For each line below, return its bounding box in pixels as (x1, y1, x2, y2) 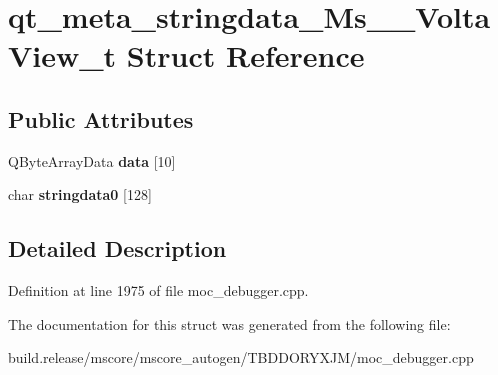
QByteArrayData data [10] (8, 150, 176, 171)
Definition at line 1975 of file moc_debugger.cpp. (8, 280, 309, 301)
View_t (8, 35, 117, 76)
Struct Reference (126, 35, 365, 76)
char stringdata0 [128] (8, 184, 152, 205)
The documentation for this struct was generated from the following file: (8, 313, 451, 334)
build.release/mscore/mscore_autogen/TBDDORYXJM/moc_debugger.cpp (8, 347, 474, 368)
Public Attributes (8, 103, 194, 134)
